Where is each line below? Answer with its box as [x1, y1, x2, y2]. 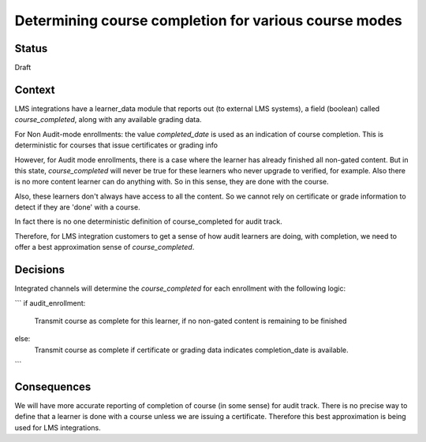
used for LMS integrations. [14, 422, 102, 433]
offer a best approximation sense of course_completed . [14, 243, 195, 252]
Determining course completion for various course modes [14, 12, 402, 29]
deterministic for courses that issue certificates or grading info [14, 140, 219, 150]
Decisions [14, 263, 65, 277]
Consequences [14, 380, 92, 393]
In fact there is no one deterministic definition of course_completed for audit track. [14, 217, 283, 226]
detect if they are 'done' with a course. [14, 202, 141, 212]
